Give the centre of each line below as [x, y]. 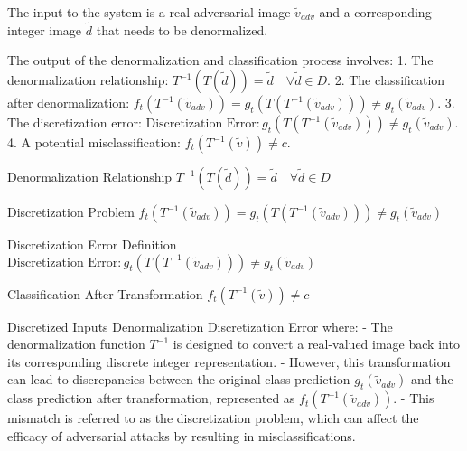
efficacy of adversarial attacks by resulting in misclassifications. [182, 435]
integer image [45, 29]
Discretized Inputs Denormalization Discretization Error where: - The [200, 326]
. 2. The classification [386, 80]
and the [432, 379]
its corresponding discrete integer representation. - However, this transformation [229, 361]
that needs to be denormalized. [182, 29]
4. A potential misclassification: [94, 142]
